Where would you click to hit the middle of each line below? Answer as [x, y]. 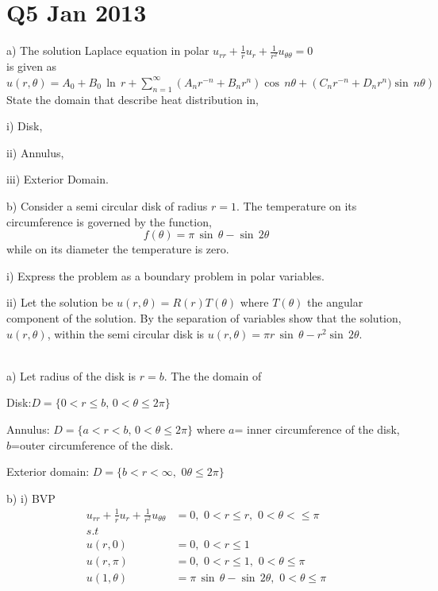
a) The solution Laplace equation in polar [108, 50]
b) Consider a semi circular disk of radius [107, 206]
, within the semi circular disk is [126, 333]
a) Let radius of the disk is [71, 375]
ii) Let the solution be [60, 302]
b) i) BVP [31, 498]
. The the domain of [213, 375]
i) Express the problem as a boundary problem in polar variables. [165, 275]
